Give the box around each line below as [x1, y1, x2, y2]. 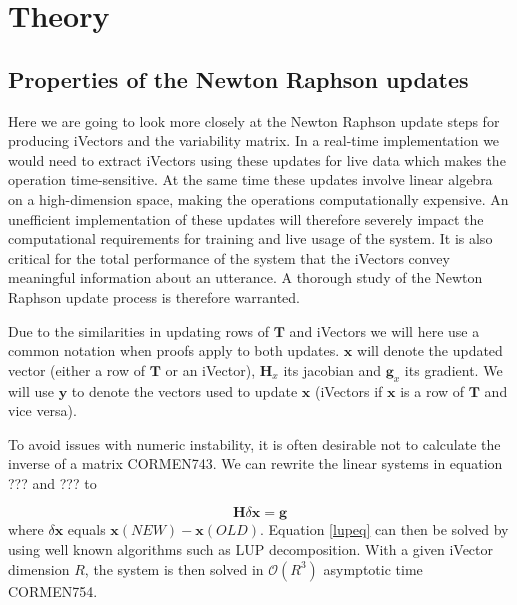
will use [8, 380, 54, 401]
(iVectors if [314, 380, 383, 401]
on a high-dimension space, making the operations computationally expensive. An [8, 188, 509, 209]
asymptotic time [323, 558, 423, 579]
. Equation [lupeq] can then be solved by [260, 519, 509, 540]
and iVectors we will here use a [289, 320, 480, 341]
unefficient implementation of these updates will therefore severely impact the [8, 208, 484, 229]
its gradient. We [404, 359, 503, 380]
